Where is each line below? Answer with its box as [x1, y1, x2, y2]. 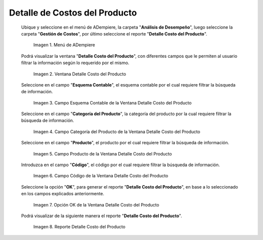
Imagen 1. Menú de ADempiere [33, 42, 95, 48]
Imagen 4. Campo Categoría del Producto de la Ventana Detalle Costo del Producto [33, 129, 201, 135]
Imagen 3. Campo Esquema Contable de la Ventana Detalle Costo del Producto [33, 100, 192, 105]
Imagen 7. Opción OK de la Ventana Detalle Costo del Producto [33, 202, 159, 207]
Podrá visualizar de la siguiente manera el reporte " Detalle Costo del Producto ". [21, 213, 182, 219]
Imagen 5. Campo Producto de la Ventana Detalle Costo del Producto [33, 151, 172, 156]
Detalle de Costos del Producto [9, 7, 137, 18]
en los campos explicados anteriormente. [21, 191, 104, 197]
